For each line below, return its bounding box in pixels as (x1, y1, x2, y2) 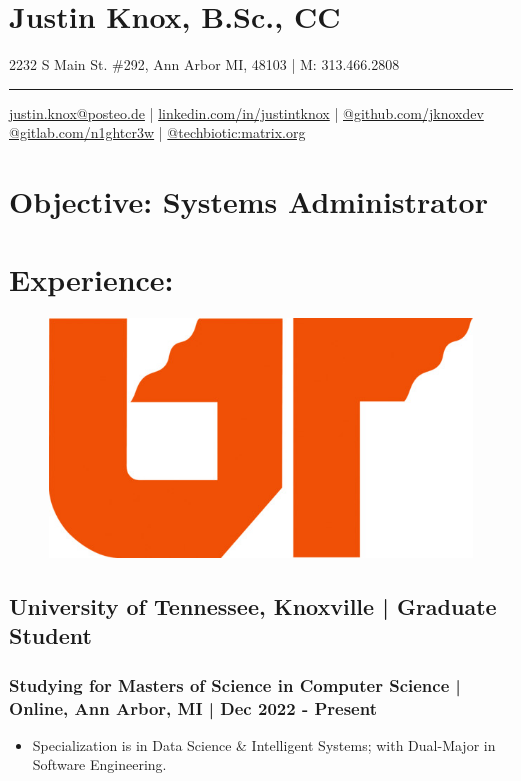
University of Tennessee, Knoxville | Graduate (9, 590, 497, 621)
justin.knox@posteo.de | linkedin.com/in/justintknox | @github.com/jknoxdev (9, 102, 484, 123)
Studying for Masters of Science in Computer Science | (9, 672, 461, 697)
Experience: (9, 259, 174, 300)
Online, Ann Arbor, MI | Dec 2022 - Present (9, 695, 377, 720)
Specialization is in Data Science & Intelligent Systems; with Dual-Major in (32, 734, 496, 755)
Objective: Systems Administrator (9, 181, 488, 222)
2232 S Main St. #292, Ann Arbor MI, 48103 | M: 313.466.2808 (9, 54, 400, 75)
